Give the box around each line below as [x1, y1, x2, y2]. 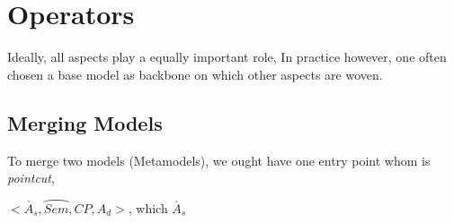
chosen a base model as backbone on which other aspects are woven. [7, 64, 383, 83]
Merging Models [7, 108, 163, 136]
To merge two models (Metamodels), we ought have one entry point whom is [7, 150, 431, 169]
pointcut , [7, 168, 55, 187]
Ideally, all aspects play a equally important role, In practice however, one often [7, 47, 447, 66]
